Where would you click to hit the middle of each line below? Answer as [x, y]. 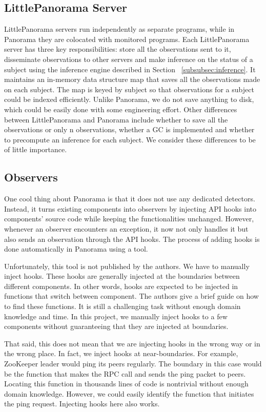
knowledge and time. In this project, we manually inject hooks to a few [116, 316]
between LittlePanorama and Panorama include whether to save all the [116, 119]
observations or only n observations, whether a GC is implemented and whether [129, 129]
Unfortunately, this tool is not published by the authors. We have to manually [127, 266]
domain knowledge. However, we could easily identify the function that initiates [129, 393]
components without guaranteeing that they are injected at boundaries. [116, 326]
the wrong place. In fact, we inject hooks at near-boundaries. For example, [121, 353]
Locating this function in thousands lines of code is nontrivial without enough [126, 384]
